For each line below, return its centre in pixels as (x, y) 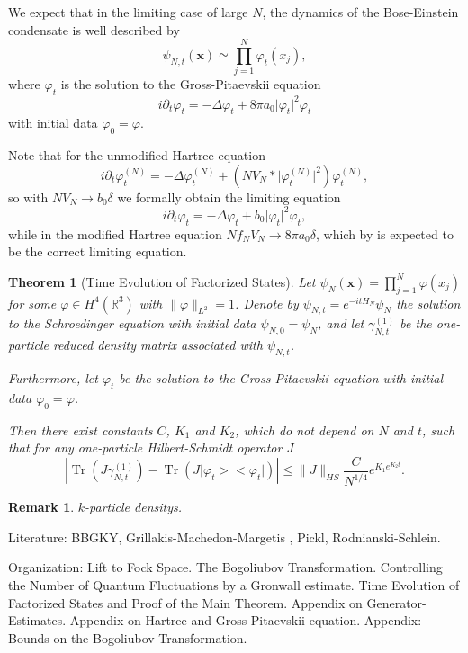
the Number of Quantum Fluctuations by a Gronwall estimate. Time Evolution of (234, 585)
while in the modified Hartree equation (115, 233)
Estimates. (37, 620)
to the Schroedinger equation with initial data (132, 323)
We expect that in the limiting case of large (128, 12)
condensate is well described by (94, 29)
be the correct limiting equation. (98, 251)
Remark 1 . (41, 507)
